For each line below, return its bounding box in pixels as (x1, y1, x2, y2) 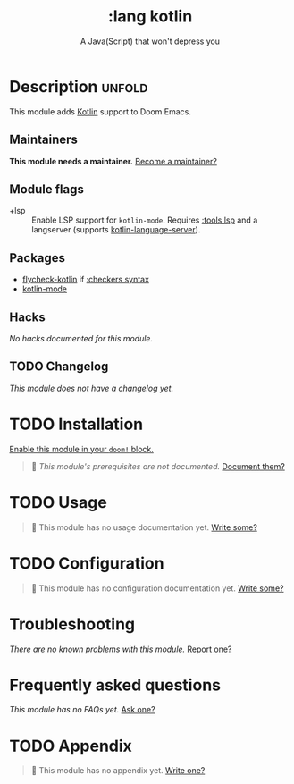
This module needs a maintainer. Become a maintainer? (9, 156, 217, 166)
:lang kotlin (107, 6, 193, 27)
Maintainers (9, 132, 79, 148)
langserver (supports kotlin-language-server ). (31, 224, 201, 235)
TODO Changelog (9, 359, 109, 375)
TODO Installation (9, 414, 144, 434)
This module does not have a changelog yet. (9, 383, 174, 393)
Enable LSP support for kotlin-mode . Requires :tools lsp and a (31, 215, 258, 225)
